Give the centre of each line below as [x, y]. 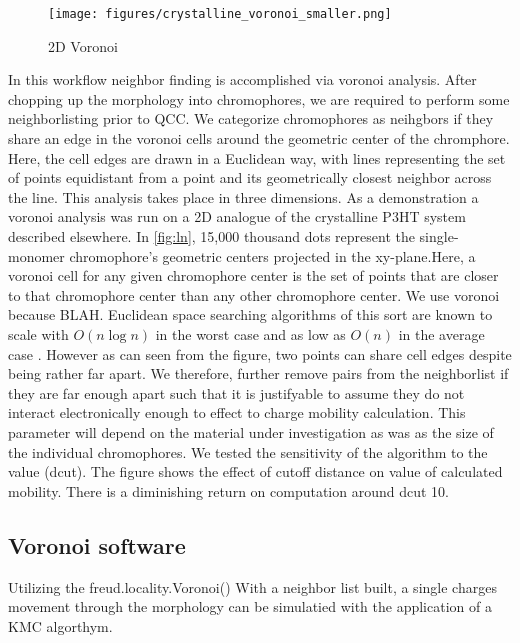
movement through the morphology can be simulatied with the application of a [250, 606]
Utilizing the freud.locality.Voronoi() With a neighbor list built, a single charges [252, 586]
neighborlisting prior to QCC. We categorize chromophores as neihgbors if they [251, 118]
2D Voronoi [83, 45]
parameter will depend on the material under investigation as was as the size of [251, 431]
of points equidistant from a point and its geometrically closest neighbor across [250, 177]
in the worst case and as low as [250, 333]
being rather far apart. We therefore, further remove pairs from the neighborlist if [258, 373]
